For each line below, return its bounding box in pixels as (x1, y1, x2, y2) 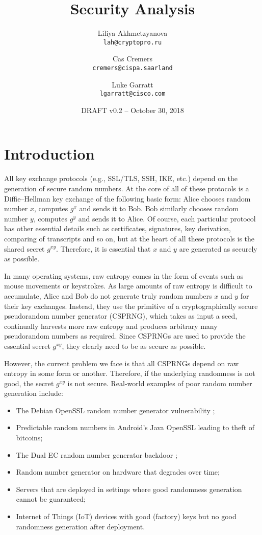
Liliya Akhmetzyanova (97, 28, 168, 38)
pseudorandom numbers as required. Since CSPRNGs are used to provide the (4, 330, 246, 341)
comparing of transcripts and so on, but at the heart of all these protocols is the (4, 233, 255, 243)
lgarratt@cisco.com (99, 90, 166, 98)
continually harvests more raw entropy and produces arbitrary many (4, 320, 218, 331)
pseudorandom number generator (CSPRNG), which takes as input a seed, (4, 310, 238, 321)
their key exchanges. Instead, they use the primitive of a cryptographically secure (4, 300, 258, 311)
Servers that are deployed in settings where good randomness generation (16, 483, 242, 494)
